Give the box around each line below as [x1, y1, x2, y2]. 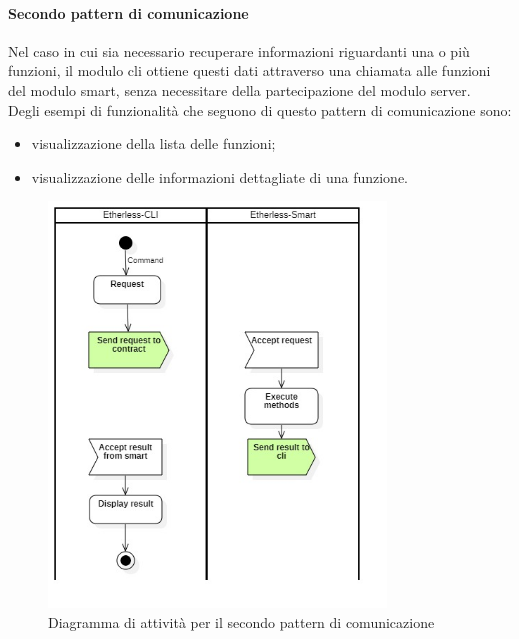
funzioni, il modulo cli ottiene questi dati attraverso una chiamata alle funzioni [8, 60, 491, 81]
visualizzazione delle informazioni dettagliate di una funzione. [31, 166, 409, 187]
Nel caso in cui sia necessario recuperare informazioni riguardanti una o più [8, 40, 470, 61]
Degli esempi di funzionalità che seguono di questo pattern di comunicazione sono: [8, 99, 512, 120]
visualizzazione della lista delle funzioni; [31, 133, 276, 154]
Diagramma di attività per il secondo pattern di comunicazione [48, 611, 435, 632]
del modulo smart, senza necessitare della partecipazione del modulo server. [8, 79, 471, 100]
